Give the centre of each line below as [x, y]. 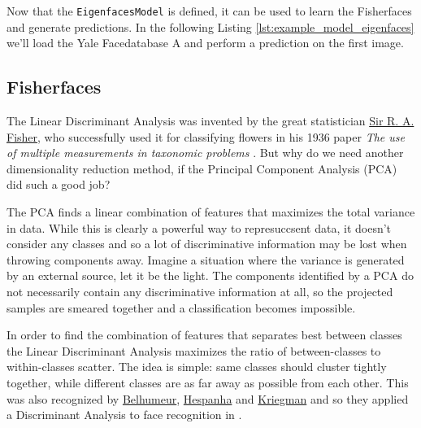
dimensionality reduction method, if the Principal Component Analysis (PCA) [202, 168]
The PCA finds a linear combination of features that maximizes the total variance [211, 212]
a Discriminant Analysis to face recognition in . [124, 415]
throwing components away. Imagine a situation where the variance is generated [206, 259]
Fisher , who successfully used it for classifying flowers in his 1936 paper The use [206, 136]
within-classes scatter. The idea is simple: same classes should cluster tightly [197, 367]
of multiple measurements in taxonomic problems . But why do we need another [205, 153]
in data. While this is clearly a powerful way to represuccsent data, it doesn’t [199, 227]
